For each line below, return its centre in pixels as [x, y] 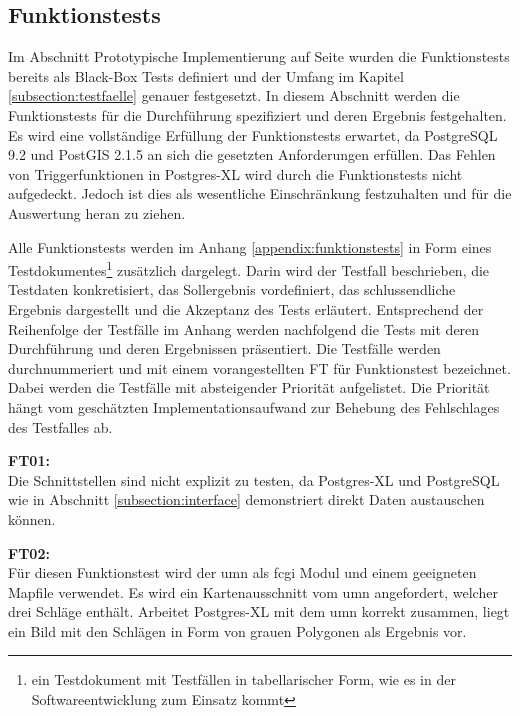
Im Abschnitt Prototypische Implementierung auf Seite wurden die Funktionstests [259, 56]
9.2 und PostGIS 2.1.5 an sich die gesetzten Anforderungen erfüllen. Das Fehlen [252, 154]
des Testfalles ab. [60, 426]
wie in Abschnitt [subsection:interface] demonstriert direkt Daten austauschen [246, 499]
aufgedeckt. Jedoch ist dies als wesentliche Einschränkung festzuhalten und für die [260, 193]
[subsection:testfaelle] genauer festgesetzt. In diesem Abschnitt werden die [234, 95]
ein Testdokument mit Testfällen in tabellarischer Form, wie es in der [243, 679]
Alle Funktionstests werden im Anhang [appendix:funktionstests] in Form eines [250, 246]
